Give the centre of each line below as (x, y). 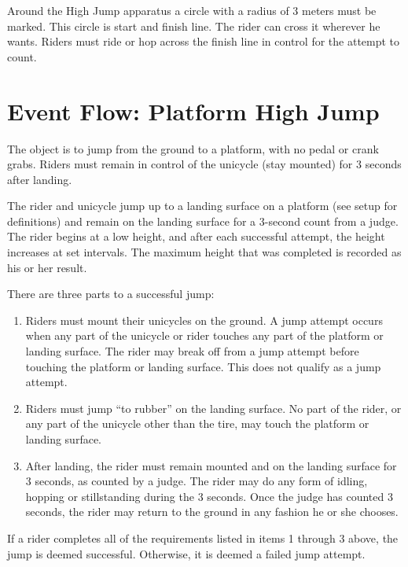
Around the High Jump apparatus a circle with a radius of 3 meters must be (192, 10)
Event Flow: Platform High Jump (193, 110)
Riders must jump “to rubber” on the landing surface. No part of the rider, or (213, 408)
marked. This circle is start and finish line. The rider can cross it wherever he (194, 26)
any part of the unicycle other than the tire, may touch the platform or (197, 423)
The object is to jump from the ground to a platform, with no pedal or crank (193, 148)
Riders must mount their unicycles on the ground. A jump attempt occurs (204, 320)
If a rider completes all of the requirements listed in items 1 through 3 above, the (203, 538)
